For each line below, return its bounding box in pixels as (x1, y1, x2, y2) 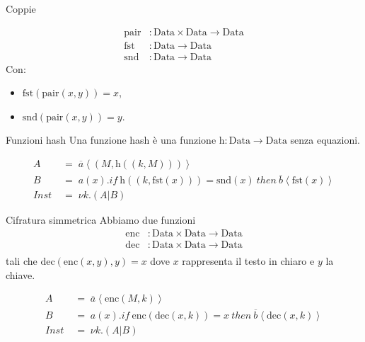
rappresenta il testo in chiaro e (182, 253, 315, 268)
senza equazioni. (290, 132, 360, 147)
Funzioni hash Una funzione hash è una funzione (6, 132, 216, 147)
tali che (6, 253, 37, 268)
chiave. (6, 267, 35, 282)
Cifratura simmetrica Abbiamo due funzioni (6, 212, 196, 227)
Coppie (6, 1, 36, 16)
